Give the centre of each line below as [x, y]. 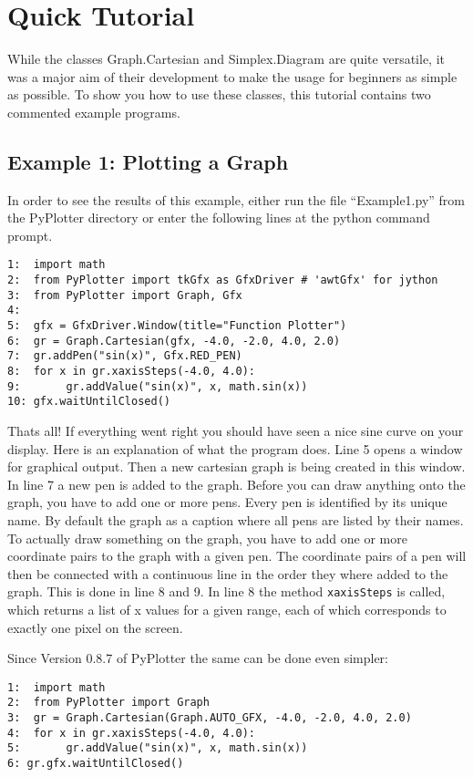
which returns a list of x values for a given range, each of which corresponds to [227, 610]
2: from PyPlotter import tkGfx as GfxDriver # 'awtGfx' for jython [223, 280]
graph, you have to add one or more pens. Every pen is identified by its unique [227, 502]
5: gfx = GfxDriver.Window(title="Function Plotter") [177, 326]
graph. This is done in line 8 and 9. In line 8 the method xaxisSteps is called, [226, 591]
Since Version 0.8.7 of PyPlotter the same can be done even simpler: [198, 658]
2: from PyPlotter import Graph [108, 703]
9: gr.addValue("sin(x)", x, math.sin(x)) [158, 386]
